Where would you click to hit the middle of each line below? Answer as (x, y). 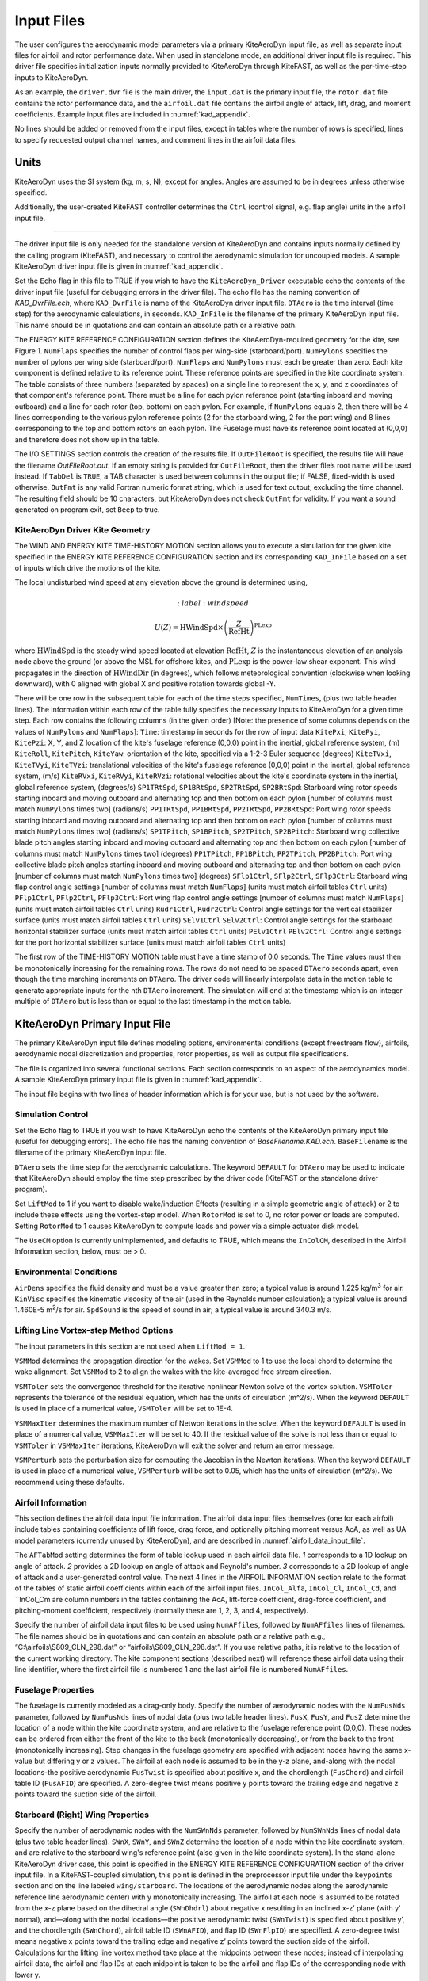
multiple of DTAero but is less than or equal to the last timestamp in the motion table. (153, 1001)
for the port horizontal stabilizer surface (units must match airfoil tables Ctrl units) (150, 942)
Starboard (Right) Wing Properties (82, 1815)
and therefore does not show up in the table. (87, 439)
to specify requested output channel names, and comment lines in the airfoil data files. (156, 139)
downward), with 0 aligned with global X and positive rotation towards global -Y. (145, 683)
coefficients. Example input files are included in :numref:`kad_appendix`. (133, 114)
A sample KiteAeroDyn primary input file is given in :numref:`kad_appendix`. (138, 1079)
